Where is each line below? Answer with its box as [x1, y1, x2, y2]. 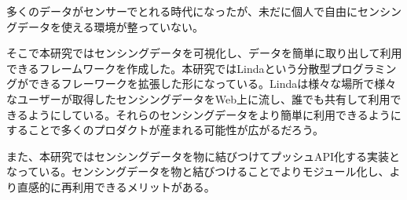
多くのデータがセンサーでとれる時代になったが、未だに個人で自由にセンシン [6, 3, 401, 19]
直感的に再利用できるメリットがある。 [16, 178, 215, 195]
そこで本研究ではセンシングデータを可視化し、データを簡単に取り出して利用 [6, 45, 402, 61]
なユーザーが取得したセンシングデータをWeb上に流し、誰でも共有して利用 [6, 90, 390, 107]
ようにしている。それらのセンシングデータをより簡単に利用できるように [27, 106, 401, 122]
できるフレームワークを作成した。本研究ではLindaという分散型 [6, 60, 331, 76]
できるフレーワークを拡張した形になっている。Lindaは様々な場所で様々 [27, 75, 397, 92]
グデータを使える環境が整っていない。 [6, 18, 203, 35]
